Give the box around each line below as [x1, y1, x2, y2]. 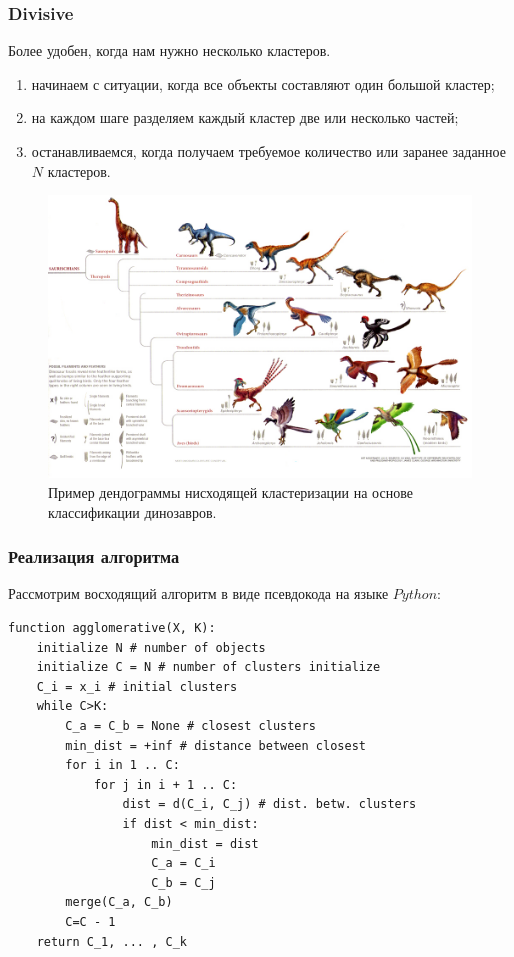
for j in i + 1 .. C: [93, 777, 238, 792]
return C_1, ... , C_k [36, 934, 187, 949]
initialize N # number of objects [36, 640, 266, 655]
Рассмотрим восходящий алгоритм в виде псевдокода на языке [8, 583, 389, 604]
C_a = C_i [151, 856, 216, 871]
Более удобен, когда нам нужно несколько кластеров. [8, 40, 331, 61]
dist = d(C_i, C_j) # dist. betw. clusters [122, 797, 417, 812]
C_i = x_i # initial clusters [36, 679, 238, 694]
